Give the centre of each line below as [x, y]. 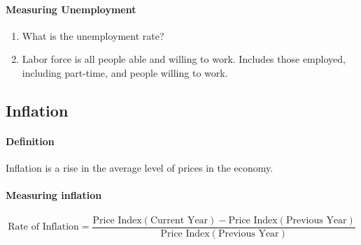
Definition [30, 141]
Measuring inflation [54, 195]
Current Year [179, 220]
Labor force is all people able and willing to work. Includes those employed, [184, 59]
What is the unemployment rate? [93, 35]
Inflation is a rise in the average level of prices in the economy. [140, 168]
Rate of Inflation [43, 227]
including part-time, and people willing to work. [125, 72]
